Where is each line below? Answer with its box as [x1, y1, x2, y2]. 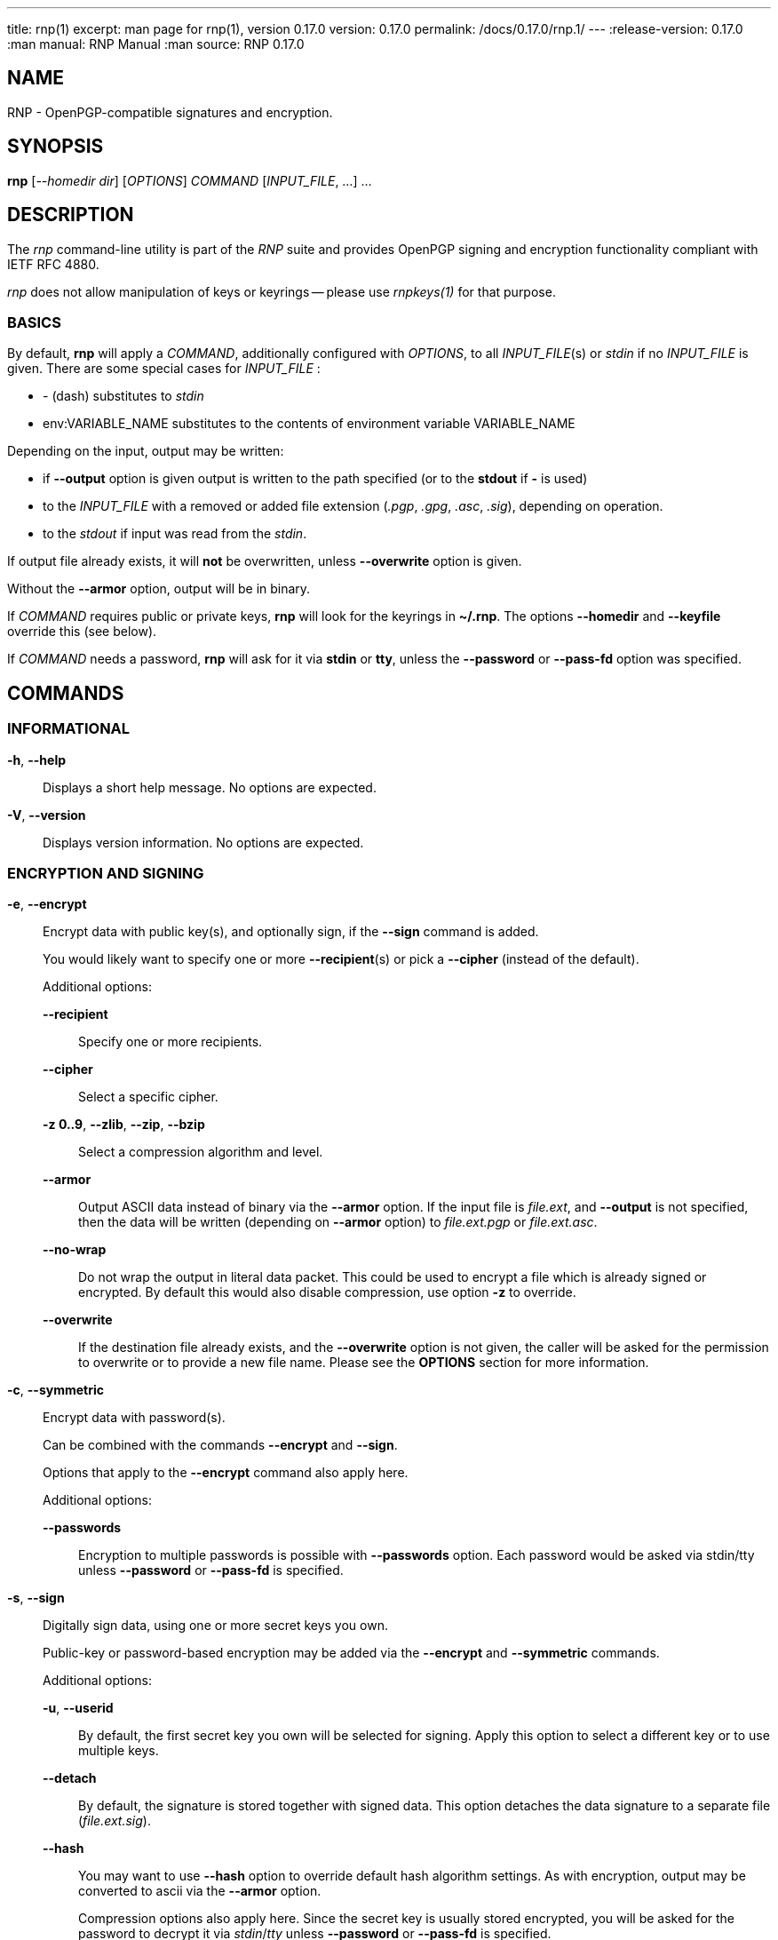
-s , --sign [7, 1590, 65, 1606]
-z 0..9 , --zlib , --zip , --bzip [43, 1117, 205, 1133]
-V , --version [7, 807, 86, 823]
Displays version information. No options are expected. [43, 834, 364, 850]
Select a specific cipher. [78, 1089, 218, 1105]
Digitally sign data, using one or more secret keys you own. [43, 1618, 388, 1634]
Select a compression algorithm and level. [78, 1144, 323, 1160]
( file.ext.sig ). [78, 1813, 151, 1829]
